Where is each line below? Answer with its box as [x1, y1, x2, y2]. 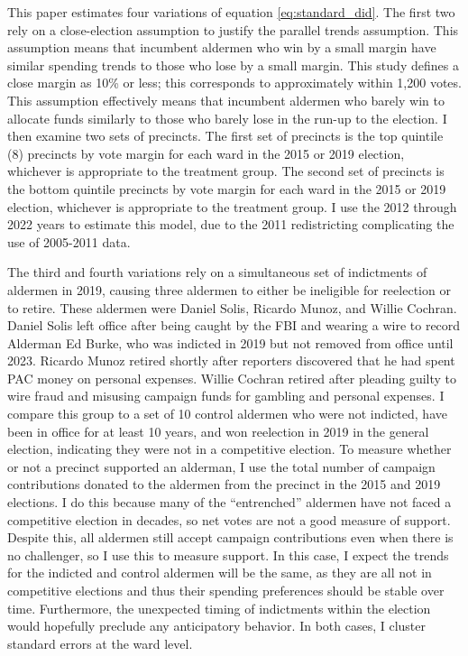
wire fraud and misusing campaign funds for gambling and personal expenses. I [7, 386, 445, 405]
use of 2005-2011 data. [7, 232, 131, 251]
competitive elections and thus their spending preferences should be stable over [7, 581, 445, 599]
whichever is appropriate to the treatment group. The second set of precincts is [7, 162, 445, 180]
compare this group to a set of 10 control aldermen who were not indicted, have [7, 404, 447, 423]
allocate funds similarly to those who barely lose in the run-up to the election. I [7, 108, 447, 127]
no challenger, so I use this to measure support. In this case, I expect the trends [7, 545, 449, 564]
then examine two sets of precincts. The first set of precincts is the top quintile [7, 126, 444, 145]
